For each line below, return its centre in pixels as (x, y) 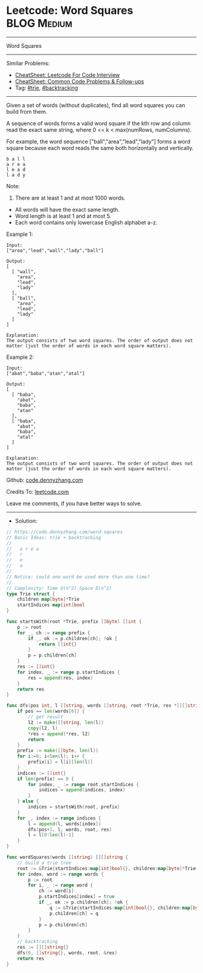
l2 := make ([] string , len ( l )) (66, 722)
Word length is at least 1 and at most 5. (63, 216)
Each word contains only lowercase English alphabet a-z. (86, 222)
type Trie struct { (31, 594)
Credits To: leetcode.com (38, 491)
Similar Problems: (28, 63)
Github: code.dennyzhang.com (45, 480)
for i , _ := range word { (61, 885)
